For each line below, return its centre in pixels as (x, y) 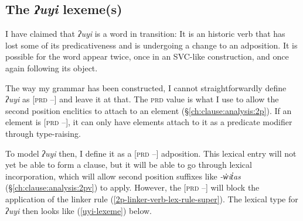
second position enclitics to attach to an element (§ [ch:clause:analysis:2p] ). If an (149, 110)
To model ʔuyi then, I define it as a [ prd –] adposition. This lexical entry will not (151, 153)
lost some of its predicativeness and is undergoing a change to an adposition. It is (151, 45)
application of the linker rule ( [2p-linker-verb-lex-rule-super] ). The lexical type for (152, 198)
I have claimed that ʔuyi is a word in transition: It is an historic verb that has (145, 34)
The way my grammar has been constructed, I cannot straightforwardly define (146, 87)
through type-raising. (43, 133)
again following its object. (52, 68)
